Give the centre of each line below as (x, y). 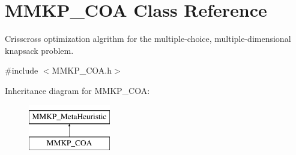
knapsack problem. (39, 50)
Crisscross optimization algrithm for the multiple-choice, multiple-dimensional (148, 39)
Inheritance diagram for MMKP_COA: (77, 90)
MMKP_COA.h (82, 70)
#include (22, 70)
